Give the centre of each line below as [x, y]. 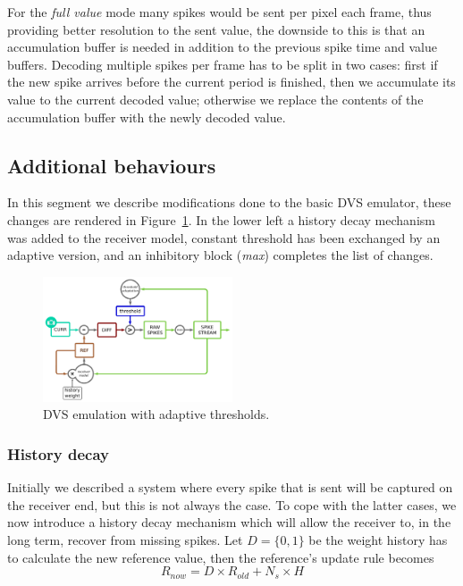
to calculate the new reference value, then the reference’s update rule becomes [221, 557]
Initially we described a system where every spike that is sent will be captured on [230, 487]
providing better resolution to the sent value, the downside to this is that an [216, 29]
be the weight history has [378, 540]
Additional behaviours [112, 165]
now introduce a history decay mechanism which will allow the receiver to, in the [229, 522]
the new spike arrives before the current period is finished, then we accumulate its [231, 82]
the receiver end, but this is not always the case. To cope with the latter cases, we [232, 504]
